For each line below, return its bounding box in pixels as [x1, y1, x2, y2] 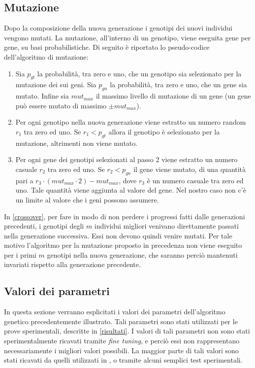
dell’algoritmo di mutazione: [4, 51, 89, 62]
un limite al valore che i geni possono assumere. [15, 194, 159, 204]
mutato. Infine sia [15, 91, 69, 101]
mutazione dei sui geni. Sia [15, 79, 96, 90]
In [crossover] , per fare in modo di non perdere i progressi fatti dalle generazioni [4, 211, 245, 221]
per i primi [4, 249, 36, 260]
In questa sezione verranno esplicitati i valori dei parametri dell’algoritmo [4, 306, 225, 317]
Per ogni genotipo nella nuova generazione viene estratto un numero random [15, 117, 246, 127]
